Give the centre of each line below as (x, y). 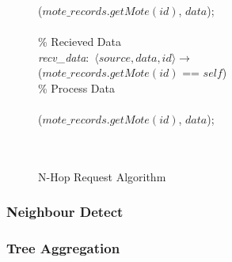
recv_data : (64, 57)
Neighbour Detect (65, 212)
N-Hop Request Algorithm (102, 176)
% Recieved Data (80, 42)
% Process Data (77, 87)
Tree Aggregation (63, 248)
